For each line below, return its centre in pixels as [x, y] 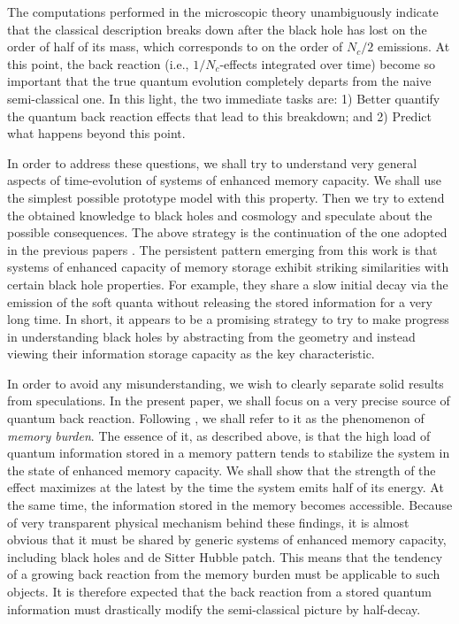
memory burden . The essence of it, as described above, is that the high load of [219, 435]
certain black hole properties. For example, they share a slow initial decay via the [228, 284]
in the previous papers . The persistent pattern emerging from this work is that [222, 249]
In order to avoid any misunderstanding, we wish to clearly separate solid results [226, 383]
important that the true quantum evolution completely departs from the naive [219, 81]
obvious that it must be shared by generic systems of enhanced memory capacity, [227, 539]
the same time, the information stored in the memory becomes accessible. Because [230, 505]
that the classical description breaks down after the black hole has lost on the [217, 29]
